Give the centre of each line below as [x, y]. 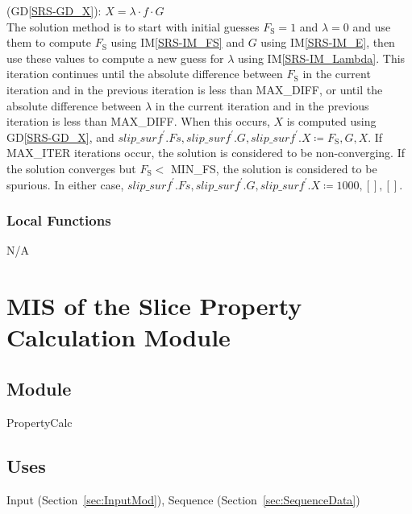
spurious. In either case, [65, 184]
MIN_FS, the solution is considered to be [274, 168]
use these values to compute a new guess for [115, 58]
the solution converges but [71, 168]
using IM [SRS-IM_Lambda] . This [321, 58]
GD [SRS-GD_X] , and [60, 137]
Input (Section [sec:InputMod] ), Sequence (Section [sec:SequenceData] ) [183, 499]
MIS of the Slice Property [154, 306]
